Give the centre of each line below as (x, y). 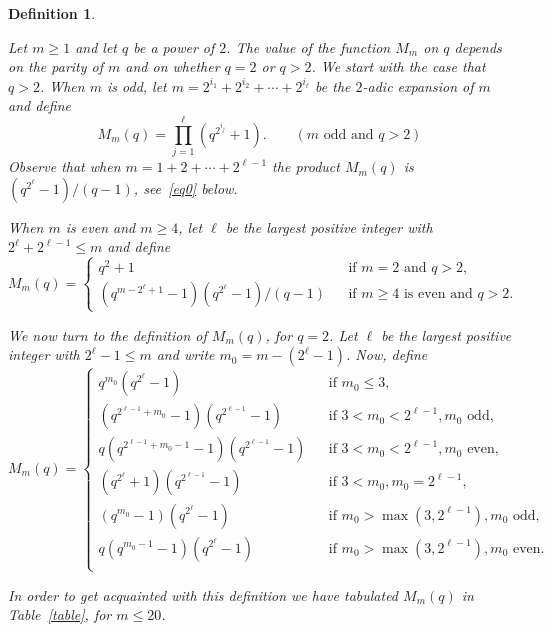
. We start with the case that (398, 66)
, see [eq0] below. (185, 187)
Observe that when (64, 166)
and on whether (172, 66)
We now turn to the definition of (107, 334)
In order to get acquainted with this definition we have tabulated (203, 594)
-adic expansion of (418, 85)
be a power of (174, 46)
